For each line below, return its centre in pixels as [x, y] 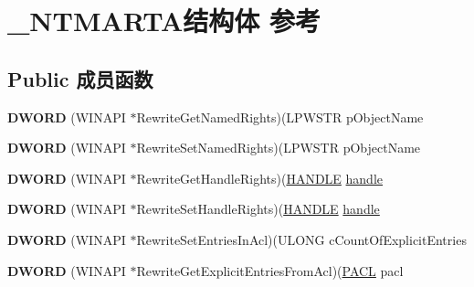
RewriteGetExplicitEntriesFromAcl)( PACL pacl [270, 270]
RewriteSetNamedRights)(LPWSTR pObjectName [279, 148]
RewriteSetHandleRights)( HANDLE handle [258, 209]
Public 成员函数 [80, 78]
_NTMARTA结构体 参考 [164, 21]
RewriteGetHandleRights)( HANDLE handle [260, 178]
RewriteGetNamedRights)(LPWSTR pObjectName [280, 117]
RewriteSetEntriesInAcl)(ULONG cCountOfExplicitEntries [301, 239]
